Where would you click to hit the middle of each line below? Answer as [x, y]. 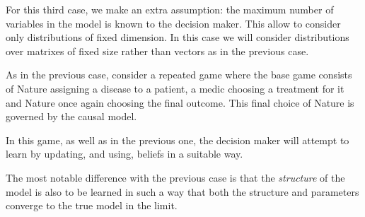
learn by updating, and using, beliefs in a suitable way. [124, 154]
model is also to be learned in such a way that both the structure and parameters [182, 191]
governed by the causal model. [71, 116]
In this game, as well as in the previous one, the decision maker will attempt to [178, 140]
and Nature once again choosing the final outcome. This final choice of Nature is [180, 102]
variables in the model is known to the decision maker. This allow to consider [173, 23]
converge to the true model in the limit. [92, 205]
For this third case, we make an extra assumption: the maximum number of [170, 9]
